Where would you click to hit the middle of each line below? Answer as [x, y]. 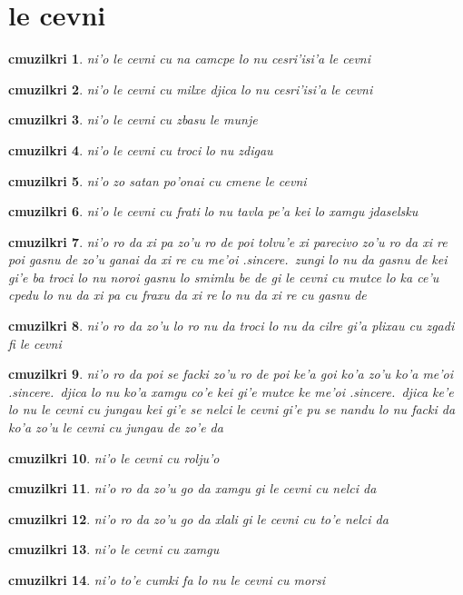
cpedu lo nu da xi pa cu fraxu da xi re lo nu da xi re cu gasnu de [187, 295]
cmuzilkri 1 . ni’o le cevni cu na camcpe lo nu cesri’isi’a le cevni [189, 59]
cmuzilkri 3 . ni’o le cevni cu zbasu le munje [133, 119]
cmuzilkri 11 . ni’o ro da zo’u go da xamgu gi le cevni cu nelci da [192, 488]
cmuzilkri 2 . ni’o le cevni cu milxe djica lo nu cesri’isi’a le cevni [191, 89]
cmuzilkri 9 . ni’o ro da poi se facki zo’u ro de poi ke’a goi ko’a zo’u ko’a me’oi [231, 374]
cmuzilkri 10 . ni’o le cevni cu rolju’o [114, 457]
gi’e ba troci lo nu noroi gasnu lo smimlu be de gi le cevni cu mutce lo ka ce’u [224, 277]
